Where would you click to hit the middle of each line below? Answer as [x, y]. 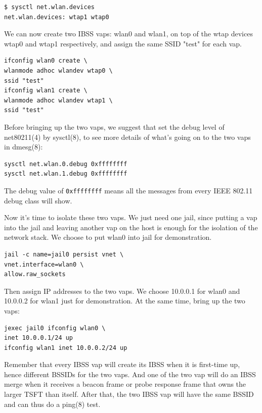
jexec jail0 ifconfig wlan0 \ [55, 328]
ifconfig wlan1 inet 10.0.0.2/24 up [66, 348]
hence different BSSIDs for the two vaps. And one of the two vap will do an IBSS [130, 374]
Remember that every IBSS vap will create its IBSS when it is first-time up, [122, 364]
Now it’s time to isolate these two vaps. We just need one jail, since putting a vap [131, 217]
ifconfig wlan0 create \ [46, 61]
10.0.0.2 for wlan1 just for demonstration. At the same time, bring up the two [125, 301]
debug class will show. [38, 200]
